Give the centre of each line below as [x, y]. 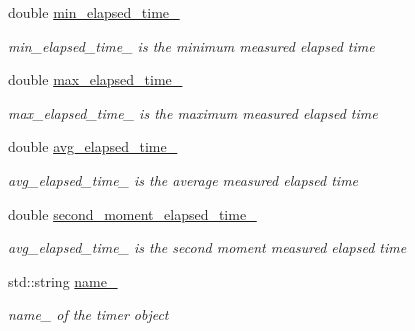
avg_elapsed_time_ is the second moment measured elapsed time [207, 247]
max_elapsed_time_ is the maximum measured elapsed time [193, 112]
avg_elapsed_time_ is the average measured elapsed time [183, 179]
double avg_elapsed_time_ [93, 146]
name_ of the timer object [88, 314]
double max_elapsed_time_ [95, 79]
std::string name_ [63, 280]
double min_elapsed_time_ [94, 12]
